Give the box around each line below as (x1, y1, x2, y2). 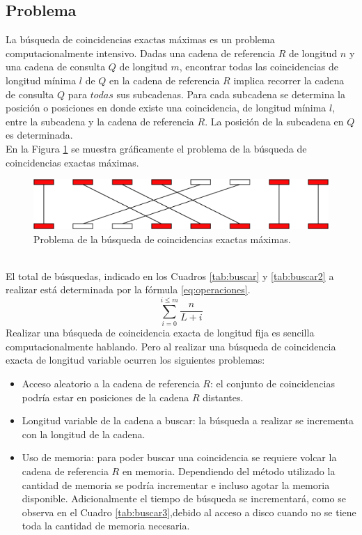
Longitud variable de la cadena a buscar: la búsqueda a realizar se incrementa (22, 413, 354, 428)
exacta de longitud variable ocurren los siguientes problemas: (6, 352, 265, 367)
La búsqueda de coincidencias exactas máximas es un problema (6, 32, 275, 47)
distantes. (203, 389, 244, 404)
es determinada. (6, 127, 73, 142)
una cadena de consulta (6, 59, 106, 74)
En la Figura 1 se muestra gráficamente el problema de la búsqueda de (6, 141, 307, 155)
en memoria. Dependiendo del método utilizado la (122, 463, 336, 478)
